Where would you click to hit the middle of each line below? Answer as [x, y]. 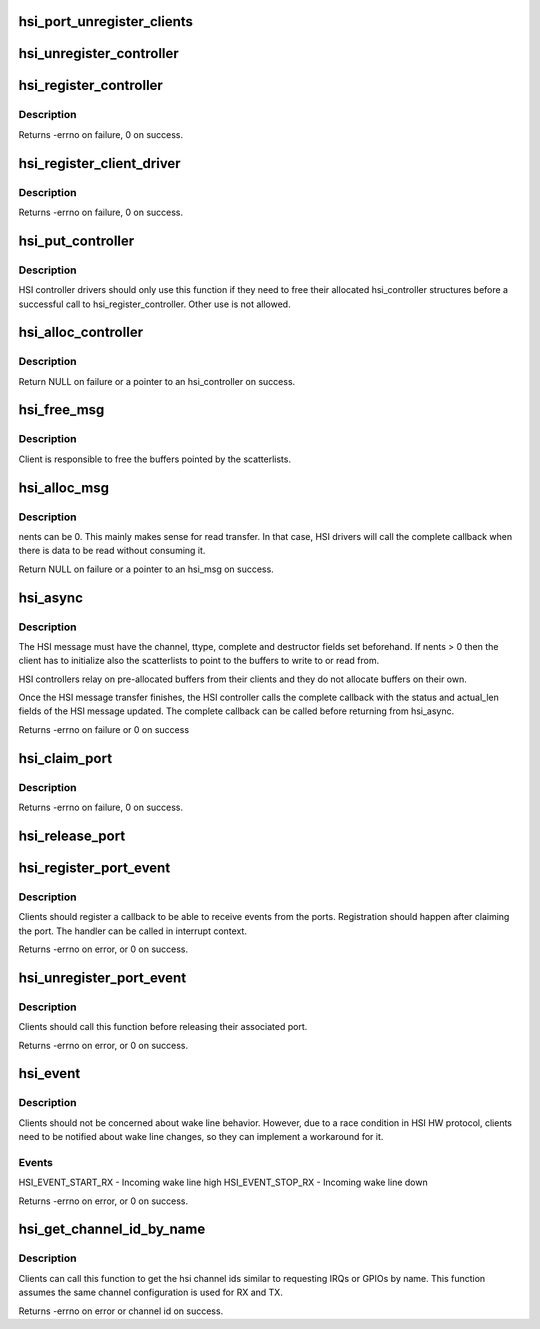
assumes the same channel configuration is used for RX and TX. [151, 1292]
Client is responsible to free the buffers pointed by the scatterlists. [155, 459]
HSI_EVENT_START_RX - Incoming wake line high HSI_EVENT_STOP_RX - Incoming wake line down [223, 1182]
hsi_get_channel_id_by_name [112, 1229]
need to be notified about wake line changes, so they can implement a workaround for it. [201, 1137]
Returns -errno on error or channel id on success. [121, 1311]
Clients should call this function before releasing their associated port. [163, 1027]
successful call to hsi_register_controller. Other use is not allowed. [154, 304]
